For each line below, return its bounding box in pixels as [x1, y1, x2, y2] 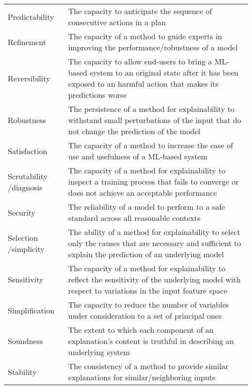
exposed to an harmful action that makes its [68, 78, 219, 89]
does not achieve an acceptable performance [68, 187, 217, 198]
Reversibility [8, 72, 50, 84]
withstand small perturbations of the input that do [68, 114, 241, 125]
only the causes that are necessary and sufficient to [68, 237, 241, 249]
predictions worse [68, 89, 127, 100]
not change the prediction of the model [68, 125, 201, 137]
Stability [8, 366, 37, 377]
